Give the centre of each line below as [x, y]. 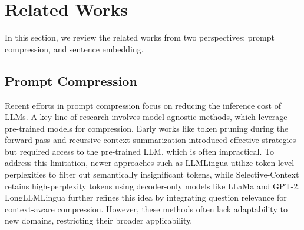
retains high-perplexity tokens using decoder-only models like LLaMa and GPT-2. [153, 186]
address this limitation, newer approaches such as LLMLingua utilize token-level [150, 163]
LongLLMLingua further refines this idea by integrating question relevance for [146, 197]
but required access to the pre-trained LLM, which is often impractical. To [139, 151]
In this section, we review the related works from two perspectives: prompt [140, 37]
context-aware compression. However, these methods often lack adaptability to [146, 209]
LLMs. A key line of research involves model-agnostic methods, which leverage [146, 117]
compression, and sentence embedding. [74, 49]
